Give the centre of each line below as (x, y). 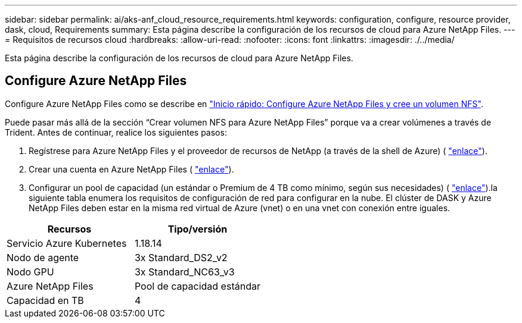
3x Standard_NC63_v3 (184, 272)
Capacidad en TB (45, 300)
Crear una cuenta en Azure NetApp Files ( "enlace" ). (131, 169)
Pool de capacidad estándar (197, 286)
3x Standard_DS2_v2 (181, 257)
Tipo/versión (198, 229)
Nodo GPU (30, 272)
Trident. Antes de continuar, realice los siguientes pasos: (116, 132)
